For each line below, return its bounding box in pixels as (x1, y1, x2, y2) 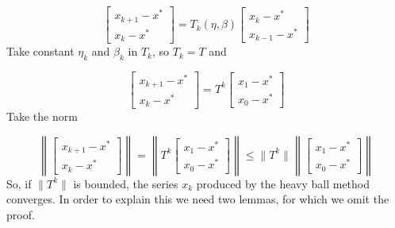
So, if (6, 175, 32, 191)
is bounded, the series (73, 175, 178, 191)
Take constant (6, 43, 75, 60)
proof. (6, 206, 35, 222)
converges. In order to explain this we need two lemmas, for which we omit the (6, 191, 389, 207)
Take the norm (6, 108, 78, 125)
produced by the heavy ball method (196, 175, 370, 191)
